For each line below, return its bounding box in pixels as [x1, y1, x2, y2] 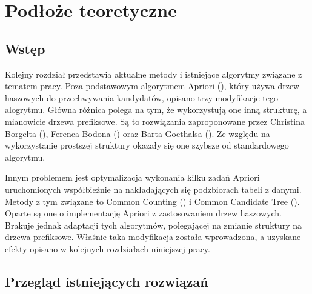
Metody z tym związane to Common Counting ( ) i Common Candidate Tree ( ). [5, 195, 300, 207]
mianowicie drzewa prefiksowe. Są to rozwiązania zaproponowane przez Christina [5, 115, 305, 127]
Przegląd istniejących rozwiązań [5, 272, 208, 290]
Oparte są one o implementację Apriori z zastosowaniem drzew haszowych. [5, 207, 282, 219]
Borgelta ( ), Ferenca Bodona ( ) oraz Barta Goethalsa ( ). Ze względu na [5, 127, 270, 139]
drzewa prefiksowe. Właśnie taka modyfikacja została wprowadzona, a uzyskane [5, 230, 301, 243]
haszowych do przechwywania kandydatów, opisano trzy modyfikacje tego [5, 91, 278, 104]
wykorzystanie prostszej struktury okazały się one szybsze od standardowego [5, 139, 289, 152]
